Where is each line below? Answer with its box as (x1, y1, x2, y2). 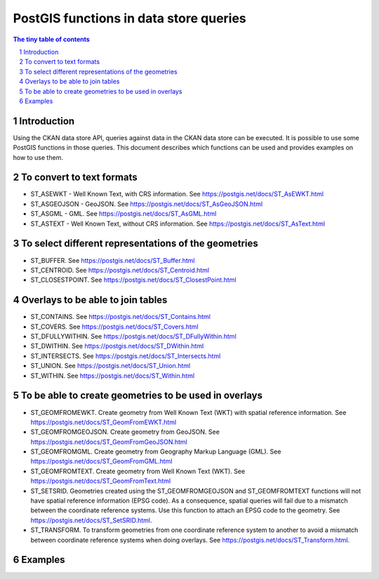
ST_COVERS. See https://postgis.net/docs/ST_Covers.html (30, 322, 199, 331)
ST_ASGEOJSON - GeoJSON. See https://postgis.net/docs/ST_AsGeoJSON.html (30, 200, 263, 208)
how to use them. (13, 153, 63, 161)
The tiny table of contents (13, 35, 91, 43)
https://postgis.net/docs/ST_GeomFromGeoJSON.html (30, 437, 187, 446)
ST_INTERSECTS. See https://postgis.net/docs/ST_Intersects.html (30, 351, 221, 360)
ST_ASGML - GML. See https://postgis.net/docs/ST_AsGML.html (30, 210, 217, 218)
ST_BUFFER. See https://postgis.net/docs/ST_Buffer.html (30, 256, 195, 264)
